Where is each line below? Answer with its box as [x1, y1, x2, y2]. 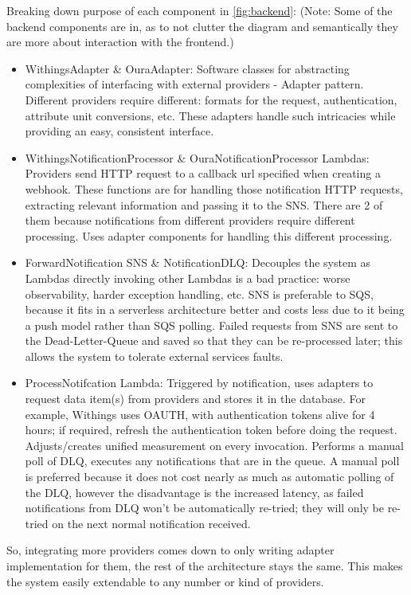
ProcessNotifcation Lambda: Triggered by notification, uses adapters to [25, 374, 374, 391]
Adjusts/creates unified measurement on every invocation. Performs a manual [25, 436, 404, 453]
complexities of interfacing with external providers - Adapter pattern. [25, 76, 364, 92]
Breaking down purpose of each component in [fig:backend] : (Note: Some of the [6, 2, 393, 18]
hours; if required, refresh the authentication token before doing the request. [25, 421, 397, 438]
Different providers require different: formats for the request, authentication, [25, 91, 397, 108]
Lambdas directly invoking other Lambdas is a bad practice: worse [25, 269, 350, 286]
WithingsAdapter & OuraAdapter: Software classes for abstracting [25, 60, 350, 76]
